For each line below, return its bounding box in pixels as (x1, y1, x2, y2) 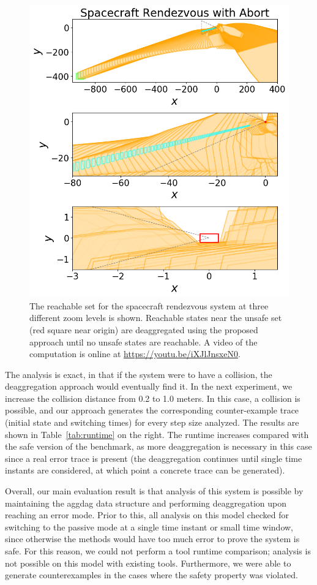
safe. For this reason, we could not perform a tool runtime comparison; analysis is (5, 545, 311, 557)
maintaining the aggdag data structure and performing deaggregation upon (5, 496, 287, 509)
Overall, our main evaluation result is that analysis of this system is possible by (5, 485, 304, 497)
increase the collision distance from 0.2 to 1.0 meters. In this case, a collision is (5, 391, 300, 404)
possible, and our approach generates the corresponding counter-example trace (5, 404, 299, 417)
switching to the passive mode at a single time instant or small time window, (5, 520, 294, 533)
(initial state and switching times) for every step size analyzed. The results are (5, 416, 299, 429)
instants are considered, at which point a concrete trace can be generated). (5, 464, 285, 477)
